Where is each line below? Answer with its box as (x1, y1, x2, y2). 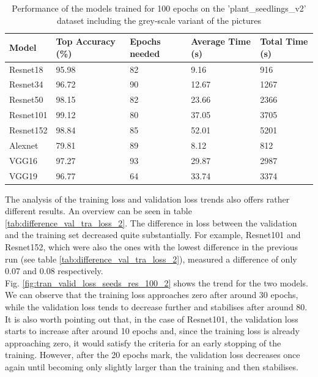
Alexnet (9, 138, 39, 151)
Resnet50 (9, 93, 43, 106)
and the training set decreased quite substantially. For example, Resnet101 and (5, 228, 301, 241)
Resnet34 (9, 78, 43, 91)
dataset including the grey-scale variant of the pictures (56, 13, 261, 26)
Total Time (260, 35, 308, 48)
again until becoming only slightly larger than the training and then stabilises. (5, 360, 298, 373)
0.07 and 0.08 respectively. (5, 264, 103, 277)
